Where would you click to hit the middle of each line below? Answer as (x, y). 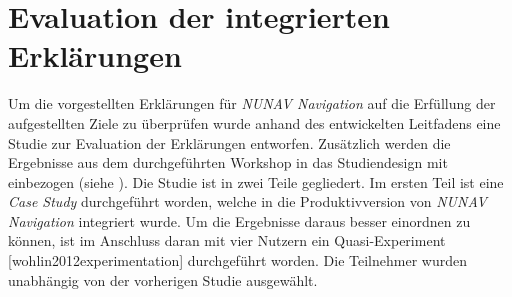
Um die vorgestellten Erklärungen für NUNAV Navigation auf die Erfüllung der (252, 103)
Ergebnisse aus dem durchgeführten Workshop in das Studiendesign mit (228, 162)
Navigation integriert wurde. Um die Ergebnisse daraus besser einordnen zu (239, 220)
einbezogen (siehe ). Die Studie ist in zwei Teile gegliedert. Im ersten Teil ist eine (256, 181)
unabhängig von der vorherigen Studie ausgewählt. (163, 279)
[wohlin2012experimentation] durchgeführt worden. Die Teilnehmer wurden (237, 260)
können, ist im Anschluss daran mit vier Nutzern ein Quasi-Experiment (227, 240)
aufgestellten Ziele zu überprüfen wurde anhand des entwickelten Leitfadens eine (254, 122)
